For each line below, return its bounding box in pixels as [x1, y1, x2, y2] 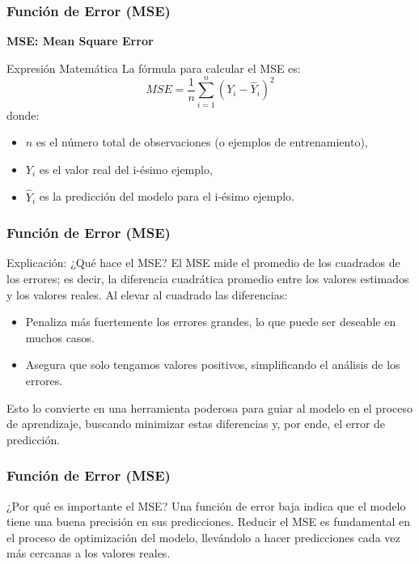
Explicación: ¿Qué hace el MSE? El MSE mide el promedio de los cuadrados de [6, 254, 400, 271]
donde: [6, 106, 40, 123]
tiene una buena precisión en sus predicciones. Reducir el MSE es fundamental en [6, 513, 411, 530]
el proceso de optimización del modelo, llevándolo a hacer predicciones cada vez [6, 528, 400, 545]
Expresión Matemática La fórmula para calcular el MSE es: [6, 59, 301, 76]
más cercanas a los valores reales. [6, 545, 171, 562]
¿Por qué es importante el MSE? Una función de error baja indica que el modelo [6, 497, 406, 514]
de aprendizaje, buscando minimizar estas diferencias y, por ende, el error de [6, 415, 386, 432]
